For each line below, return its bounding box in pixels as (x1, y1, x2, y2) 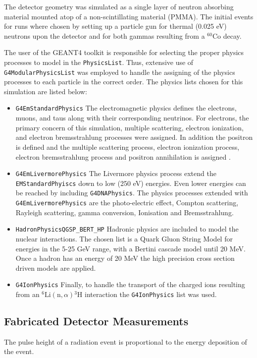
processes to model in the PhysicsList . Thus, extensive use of (4, 57, 194, 67)
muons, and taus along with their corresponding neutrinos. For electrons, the (15, 113, 249, 123)
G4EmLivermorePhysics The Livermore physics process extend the (15, 168, 216, 179)
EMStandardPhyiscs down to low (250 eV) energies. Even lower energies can (15, 178, 246, 188)
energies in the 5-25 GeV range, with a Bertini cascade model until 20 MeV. (15, 243, 246, 253)
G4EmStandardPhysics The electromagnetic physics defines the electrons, (15, 103, 237, 113)
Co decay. (212, 30, 242, 41)
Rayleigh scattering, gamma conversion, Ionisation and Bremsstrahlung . (15, 207, 234, 217)
